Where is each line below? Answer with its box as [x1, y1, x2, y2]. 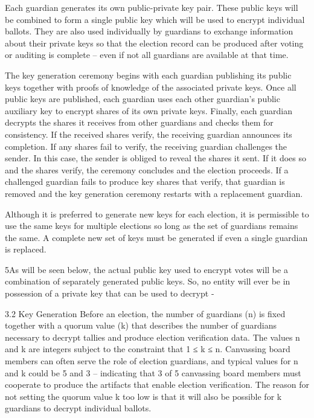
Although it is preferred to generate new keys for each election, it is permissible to [5, 207, 309, 220]
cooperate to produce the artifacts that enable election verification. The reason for [5, 378, 309, 391]
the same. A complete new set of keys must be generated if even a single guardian [5, 231, 308, 243]
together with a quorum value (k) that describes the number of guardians [5, 319, 277, 332]
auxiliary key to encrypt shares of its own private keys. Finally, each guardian [5, 104, 292, 117]
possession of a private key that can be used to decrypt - [5, 287, 214, 300]
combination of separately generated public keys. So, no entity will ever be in [5, 275, 290, 288]
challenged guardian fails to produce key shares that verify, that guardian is [5, 175, 285, 188]
